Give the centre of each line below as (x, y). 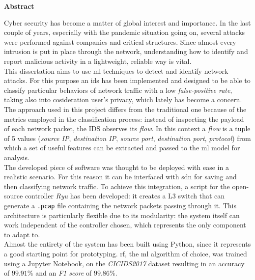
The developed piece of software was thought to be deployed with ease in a (116, 167)
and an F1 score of (64, 273)
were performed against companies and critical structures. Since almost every (120, 42)
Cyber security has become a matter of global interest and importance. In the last (127, 22)
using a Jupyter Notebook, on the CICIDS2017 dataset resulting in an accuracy (124, 263)
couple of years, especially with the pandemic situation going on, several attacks (125, 32)
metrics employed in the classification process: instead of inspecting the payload (124, 119)
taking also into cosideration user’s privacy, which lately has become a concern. (123, 99)
